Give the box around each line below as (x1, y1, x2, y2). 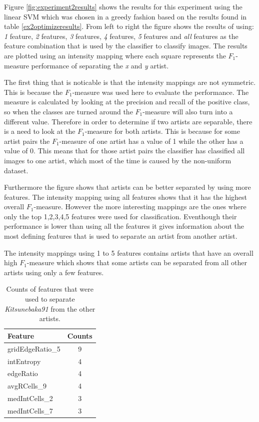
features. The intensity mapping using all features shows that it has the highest (4, 191, 247, 202)
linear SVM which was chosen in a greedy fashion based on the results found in (4, 11, 247, 21)
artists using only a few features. (4, 267, 104, 277)
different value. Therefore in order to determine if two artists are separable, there (4, 116, 252, 126)
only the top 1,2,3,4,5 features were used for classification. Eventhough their (4, 211, 237, 221)
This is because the (4, 86, 63, 97)
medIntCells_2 (7, 393, 53, 404)
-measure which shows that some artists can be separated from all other (26, 257, 247, 268)
